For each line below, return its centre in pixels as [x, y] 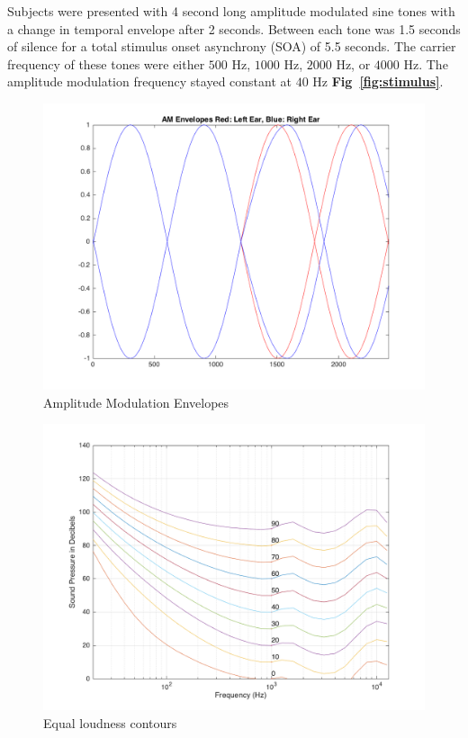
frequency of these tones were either [106, 63]
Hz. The [426, 63]
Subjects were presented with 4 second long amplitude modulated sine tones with [231, 11]
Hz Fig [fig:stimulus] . [378, 81]
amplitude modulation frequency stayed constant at [149, 81]
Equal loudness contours [110, 722]
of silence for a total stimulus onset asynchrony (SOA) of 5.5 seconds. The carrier [232, 46]
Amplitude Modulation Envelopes [136, 402]
